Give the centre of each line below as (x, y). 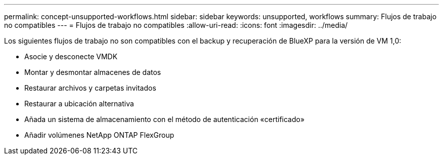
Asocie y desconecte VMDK (71, 56)
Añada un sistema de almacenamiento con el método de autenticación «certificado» (165, 119)
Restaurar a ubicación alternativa (79, 104)
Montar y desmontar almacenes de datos (93, 72)
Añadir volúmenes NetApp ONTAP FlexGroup (99, 135)
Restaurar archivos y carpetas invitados (90, 88)
